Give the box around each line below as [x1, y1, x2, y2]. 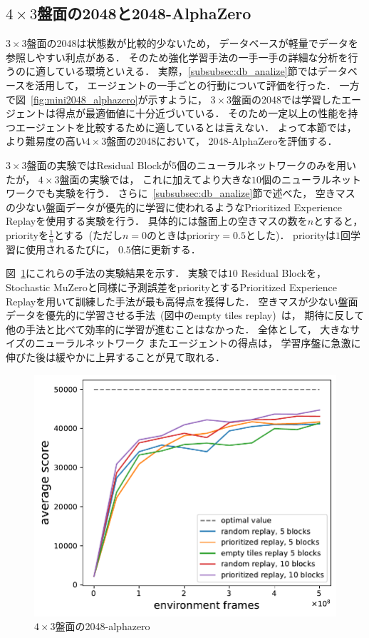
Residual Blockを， [241, 265, 326, 280]
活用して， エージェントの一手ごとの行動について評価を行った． [35, 77, 336, 92]
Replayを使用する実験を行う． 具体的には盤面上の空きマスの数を [6, 213, 308, 228]
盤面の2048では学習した [232, 91, 342, 106]
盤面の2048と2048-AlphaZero [37, 2, 251, 24]
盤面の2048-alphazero [55, 619, 150, 634]
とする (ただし [53, 227, 123, 242]
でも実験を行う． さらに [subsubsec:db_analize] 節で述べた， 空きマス [35, 186, 355, 201]
